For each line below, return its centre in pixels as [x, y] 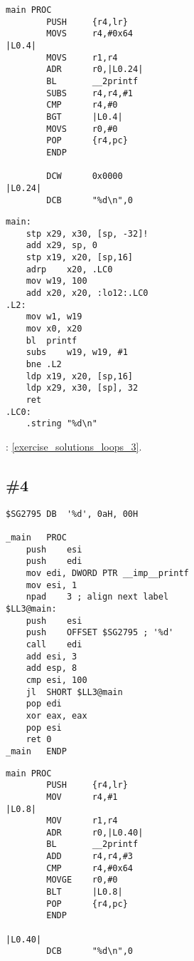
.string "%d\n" [61, 424]
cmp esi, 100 [56, 680]
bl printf [52, 340]
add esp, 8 [52, 668]
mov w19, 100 [56, 281]
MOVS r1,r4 [82, 57]
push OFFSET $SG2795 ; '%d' [100, 633]
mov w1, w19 [54, 317]
